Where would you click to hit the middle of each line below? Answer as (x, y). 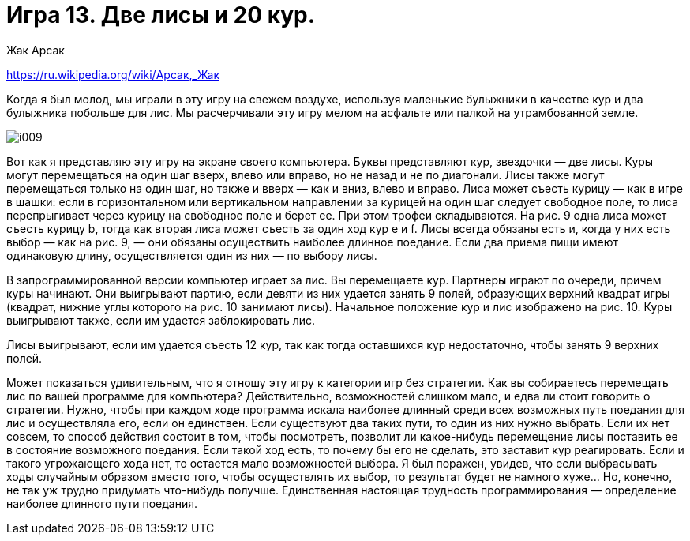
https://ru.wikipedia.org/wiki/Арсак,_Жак (113, 74)
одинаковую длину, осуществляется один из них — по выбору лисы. (192, 255)
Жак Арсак (36, 50)
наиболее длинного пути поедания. (102, 503)
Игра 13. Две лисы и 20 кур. (161, 15)
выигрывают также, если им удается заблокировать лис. (161, 320)
